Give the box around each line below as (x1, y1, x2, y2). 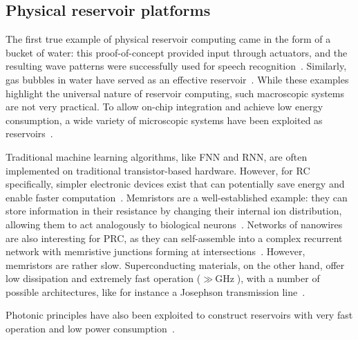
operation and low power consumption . (6, 321, 175, 336)
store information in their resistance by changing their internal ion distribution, (6, 203, 342, 218)
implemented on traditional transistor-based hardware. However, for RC (6, 163, 310, 177)
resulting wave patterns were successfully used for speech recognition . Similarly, (6, 59, 347, 73)
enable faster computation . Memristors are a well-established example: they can (6, 190, 348, 204)
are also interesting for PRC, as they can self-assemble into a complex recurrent (6, 230, 343, 245)
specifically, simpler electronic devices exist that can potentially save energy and (6, 177, 345, 191)
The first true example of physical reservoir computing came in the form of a (6, 32, 331, 46)
